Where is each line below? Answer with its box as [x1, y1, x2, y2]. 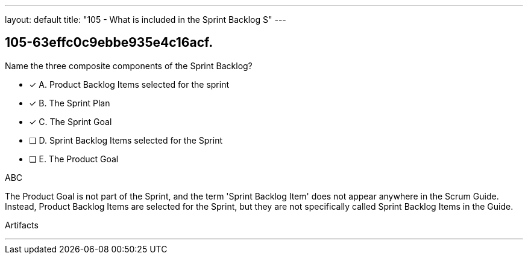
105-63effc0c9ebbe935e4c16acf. [5, 35, 213, 50]
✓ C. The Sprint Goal [29, 116, 112, 127]
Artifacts [5, 219, 39, 230]
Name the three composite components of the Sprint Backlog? [5, 60, 253, 71]
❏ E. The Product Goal [29, 153, 119, 164]
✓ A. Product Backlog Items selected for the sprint [29, 79, 230, 90]
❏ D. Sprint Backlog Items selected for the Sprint [29, 135, 223, 145]
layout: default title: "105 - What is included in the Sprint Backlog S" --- [5, 14, 286, 25]
